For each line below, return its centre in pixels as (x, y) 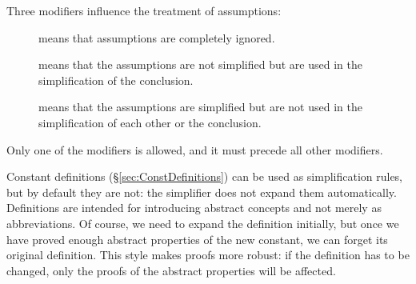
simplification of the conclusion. (116, 80)
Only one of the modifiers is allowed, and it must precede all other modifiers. (195, 149)
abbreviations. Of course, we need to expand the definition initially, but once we (203, 223)
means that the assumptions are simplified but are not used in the (200, 107)
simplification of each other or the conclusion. (150, 122)
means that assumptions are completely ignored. (157, 37)
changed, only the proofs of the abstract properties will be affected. (171, 270)
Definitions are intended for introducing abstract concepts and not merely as (194, 208)
